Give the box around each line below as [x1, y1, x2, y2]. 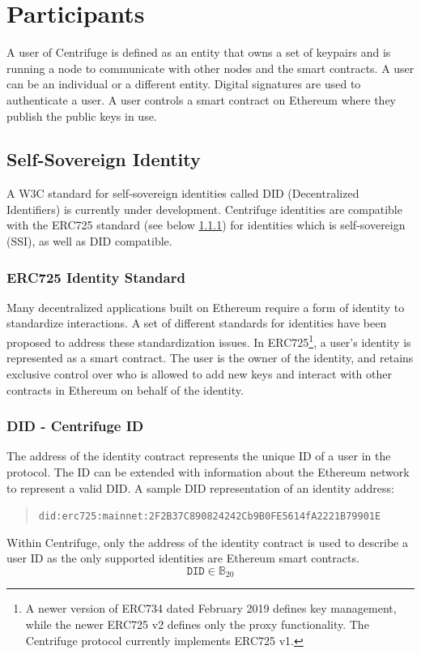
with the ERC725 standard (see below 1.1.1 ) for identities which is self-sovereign [6, 216, 406, 233]
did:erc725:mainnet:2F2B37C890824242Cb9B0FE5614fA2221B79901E [38, 511, 381, 523]
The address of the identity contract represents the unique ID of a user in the [6, 447, 391, 464]
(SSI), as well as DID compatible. [6, 233, 172, 250]
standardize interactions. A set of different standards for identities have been [6, 314, 387, 331]
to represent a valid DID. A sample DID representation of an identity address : [6, 479, 394, 496]
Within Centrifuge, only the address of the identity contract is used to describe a [6, 533, 408, 550]
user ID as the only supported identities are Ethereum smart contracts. [6, 549, 359, 566]
